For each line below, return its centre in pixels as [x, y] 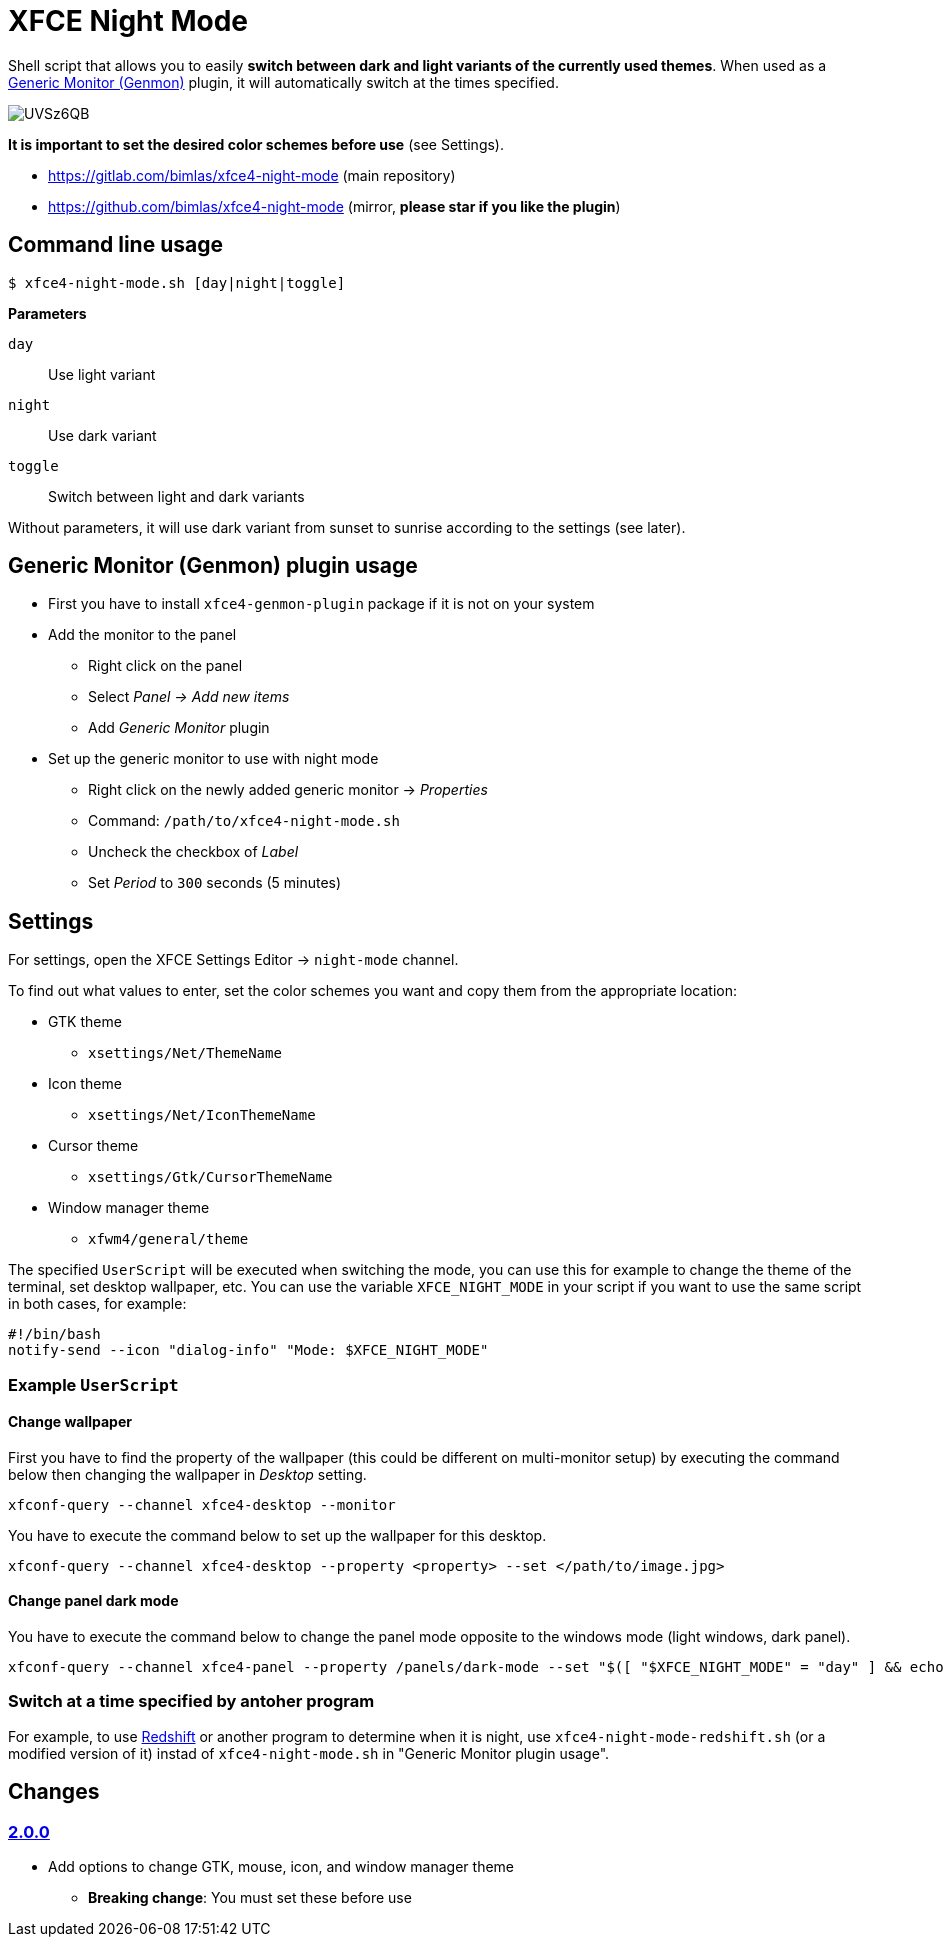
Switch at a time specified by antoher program [191, 1701]
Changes [54, 1792]
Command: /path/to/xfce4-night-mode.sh [244, 821]
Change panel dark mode [93, 1601]
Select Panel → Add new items [189, 697]
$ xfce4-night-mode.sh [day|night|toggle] [177, 282]
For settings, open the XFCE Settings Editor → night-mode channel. [233, 960]
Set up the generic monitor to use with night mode [213, 759]
